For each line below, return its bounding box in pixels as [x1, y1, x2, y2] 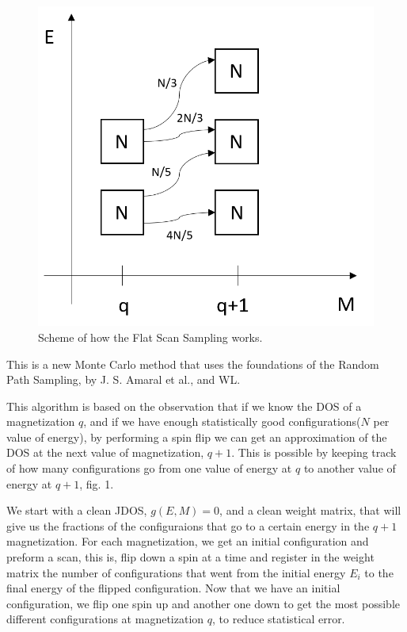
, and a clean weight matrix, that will [219, 502, 401, 519]
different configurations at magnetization [6, 611, 204, 627]
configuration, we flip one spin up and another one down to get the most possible [6, 595, 401, 611]
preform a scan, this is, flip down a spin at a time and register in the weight [6, 549, 375, 565]
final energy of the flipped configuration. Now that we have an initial [6, 580, 340, 596]
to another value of [303, 460, 396, 477]
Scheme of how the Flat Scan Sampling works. [38, 328, 263, 345]
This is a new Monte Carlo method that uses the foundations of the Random [6, 355, 379, 372]
